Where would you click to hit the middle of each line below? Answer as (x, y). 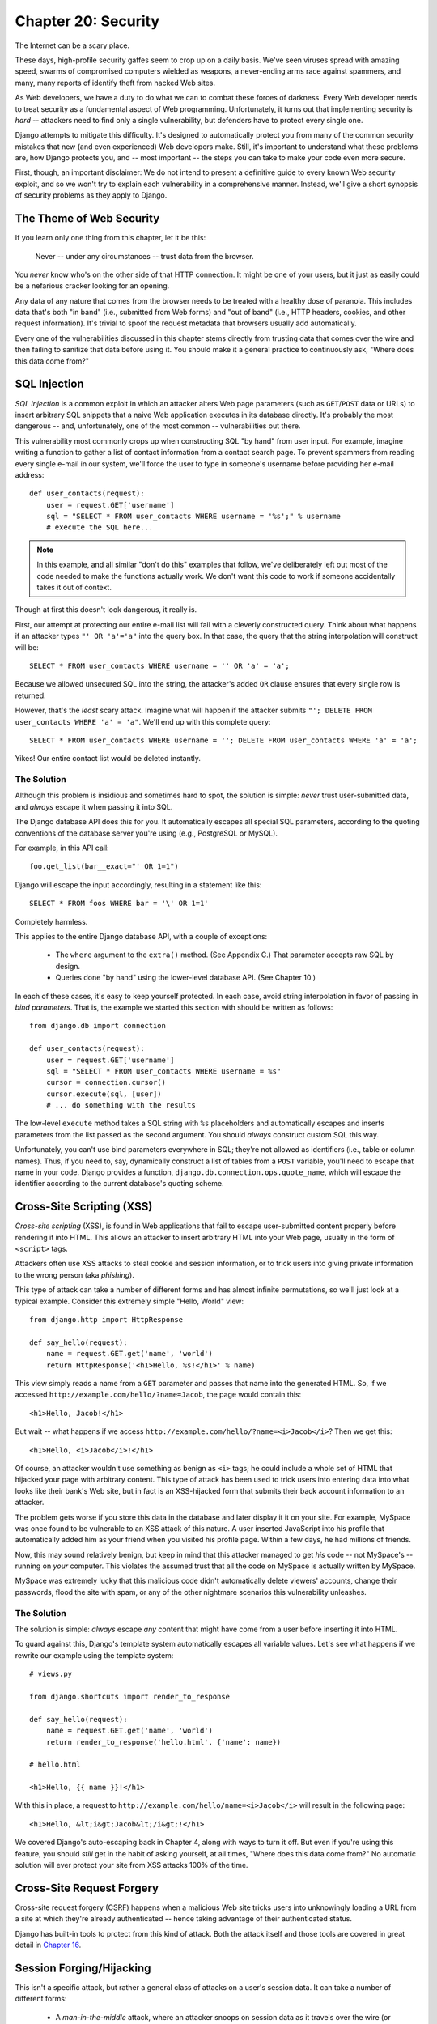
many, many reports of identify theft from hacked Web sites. (115, 83)
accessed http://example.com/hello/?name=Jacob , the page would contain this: (158, 1395)
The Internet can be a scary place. (72, 45)
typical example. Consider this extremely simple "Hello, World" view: (129, 1301)
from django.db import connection (98, 1026)
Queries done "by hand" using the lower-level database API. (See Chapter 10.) (185, 978)
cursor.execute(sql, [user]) (104, 1094)
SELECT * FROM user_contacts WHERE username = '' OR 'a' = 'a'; (160, 665)
